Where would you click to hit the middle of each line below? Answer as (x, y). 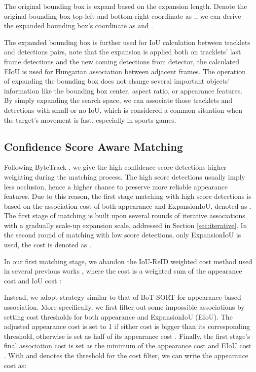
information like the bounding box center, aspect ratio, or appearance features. (123, 90)
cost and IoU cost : (33, 280)
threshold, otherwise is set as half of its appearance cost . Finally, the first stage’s (127, 336)
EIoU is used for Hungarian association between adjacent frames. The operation (125, 71)
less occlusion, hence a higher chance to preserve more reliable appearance (116, 186)
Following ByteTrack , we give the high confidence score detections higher (115, 167)
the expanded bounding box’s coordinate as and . (79, 25)
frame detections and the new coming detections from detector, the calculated (122, 61)
